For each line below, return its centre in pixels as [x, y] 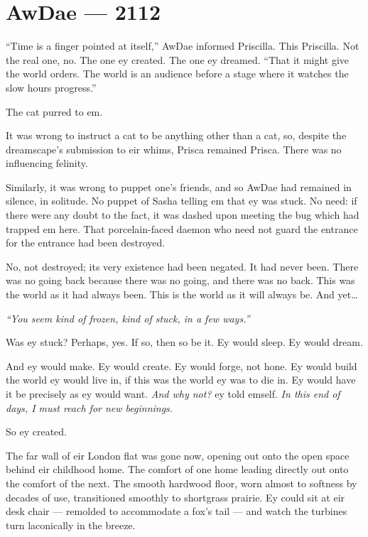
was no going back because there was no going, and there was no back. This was [180, 280]
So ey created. [36, 432]
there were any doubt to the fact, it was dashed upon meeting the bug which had [183, 215]
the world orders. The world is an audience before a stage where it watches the [177, 74]
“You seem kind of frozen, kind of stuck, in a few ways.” [128, 318]
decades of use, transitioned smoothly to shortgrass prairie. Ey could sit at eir [175, 497]
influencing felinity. [47, 163]
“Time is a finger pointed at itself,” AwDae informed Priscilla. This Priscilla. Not [183, 46]
